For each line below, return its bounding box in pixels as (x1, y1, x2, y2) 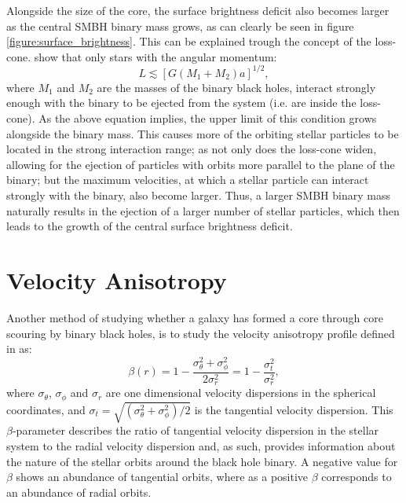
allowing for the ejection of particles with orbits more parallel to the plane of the (6, 156, 395, 172)
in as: (6, 340, 32, 357)
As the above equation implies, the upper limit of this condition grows (38, 110, 377, 127)
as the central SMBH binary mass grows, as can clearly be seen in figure (6, 17, 354, 34)
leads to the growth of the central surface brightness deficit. (6, 218, 293, 234)
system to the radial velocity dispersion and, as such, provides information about (6, 438, 396, 454)
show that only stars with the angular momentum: (34, 48, 277, 64)
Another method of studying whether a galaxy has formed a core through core (6, 309, 383, 325)
